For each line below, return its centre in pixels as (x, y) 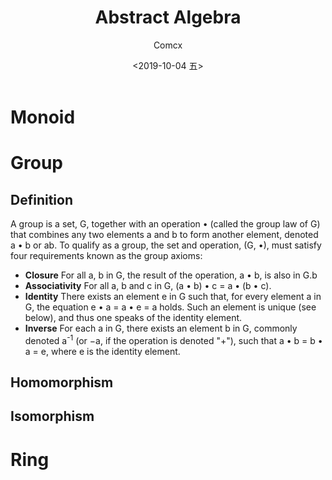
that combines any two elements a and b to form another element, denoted (164, 234)
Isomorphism (52, 416)
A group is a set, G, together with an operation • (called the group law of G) (165, 223)
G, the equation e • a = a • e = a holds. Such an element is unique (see (170, 307)
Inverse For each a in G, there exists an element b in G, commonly (161, 328)
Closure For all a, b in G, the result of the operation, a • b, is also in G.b (171, 275)
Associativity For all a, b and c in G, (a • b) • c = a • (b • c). (148, 285)
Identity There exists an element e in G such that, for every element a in (173, 296)
